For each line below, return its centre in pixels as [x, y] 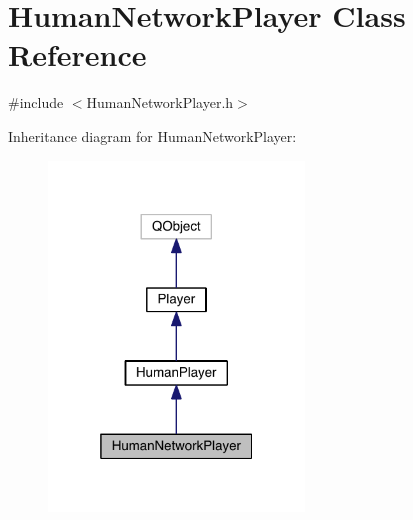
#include [36, 102]
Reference [77, 54]
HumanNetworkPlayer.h [160, 102]
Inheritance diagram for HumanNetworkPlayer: [152, 135]
